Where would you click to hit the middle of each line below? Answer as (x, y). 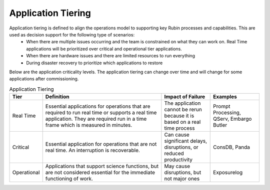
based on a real (182, 122)
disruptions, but (183, 173)
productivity (178, 160)
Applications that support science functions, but (102, 166)
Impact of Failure (185, 97)
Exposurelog (228, 173)
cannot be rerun (183, 110)
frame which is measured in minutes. (89, 125)
